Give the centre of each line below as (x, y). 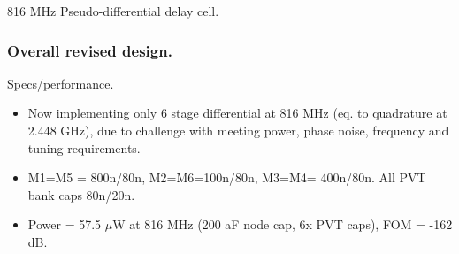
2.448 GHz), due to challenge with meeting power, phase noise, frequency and (238, 130)
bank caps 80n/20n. (81, 194)
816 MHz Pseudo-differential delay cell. (113, 11)
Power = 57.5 (65, 224)
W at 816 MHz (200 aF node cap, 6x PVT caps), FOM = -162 (283, 224)
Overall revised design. (90, 50)
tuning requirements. (84, 147)
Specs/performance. (61, 83)
